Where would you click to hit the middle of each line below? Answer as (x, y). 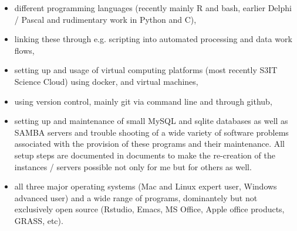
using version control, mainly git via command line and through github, (143, 101)
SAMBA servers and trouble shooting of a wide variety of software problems (151, 132)
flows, (24, 50)
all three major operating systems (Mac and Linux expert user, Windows (146, 186)
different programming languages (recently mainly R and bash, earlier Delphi (153, 8)
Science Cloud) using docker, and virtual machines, (106, 81)
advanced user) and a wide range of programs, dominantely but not (136, 197)
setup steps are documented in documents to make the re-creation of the (145, 155)
